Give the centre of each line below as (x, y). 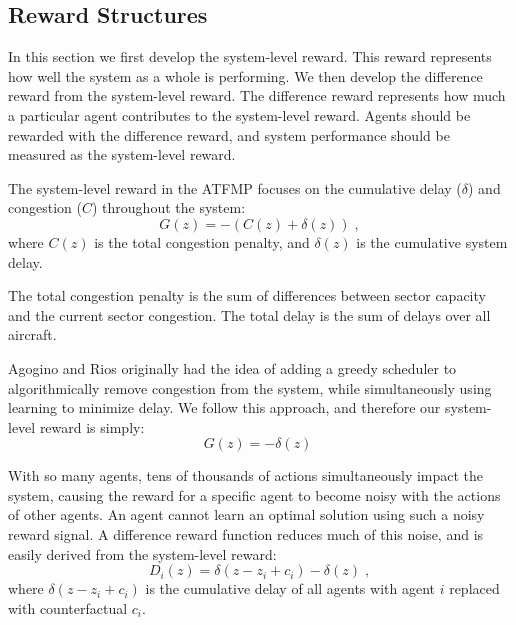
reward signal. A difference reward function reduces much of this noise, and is (246, 534)
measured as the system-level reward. (122, 154)
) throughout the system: (168, 207)
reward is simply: (92, 426)
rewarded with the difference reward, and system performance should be (229, 134)
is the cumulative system (432, 241)
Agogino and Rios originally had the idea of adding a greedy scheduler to (232, 367)
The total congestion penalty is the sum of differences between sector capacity (247, 295)
